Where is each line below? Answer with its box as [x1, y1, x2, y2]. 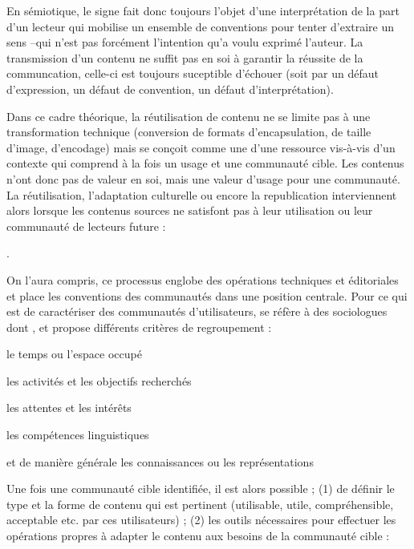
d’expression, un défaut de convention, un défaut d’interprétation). [6, 80, 334, 97]
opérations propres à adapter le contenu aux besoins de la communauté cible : [6, 527, 390, 544]
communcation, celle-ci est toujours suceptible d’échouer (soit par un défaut [6, 65, 379, 82]
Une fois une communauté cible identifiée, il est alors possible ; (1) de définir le [6, 480, 395, 497]
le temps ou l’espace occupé [6, 345, 142, 362]
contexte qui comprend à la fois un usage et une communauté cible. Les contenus [6, 155, 404, 172]
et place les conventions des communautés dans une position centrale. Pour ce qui [6, 287, 408, 304]
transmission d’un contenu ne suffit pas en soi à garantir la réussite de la [6, 49, 363, 66]
